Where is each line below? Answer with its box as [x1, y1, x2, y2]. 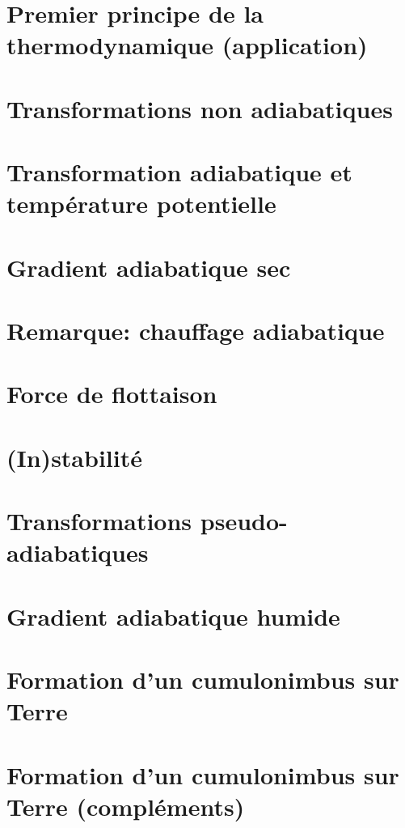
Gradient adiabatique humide [6, 599, 340, 632]
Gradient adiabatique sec [6, 250, 291, 283]
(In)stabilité [6, 440, 142, 473]
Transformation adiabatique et [6, 155, 352, 189]
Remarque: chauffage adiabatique [6, 314, 385, 347]
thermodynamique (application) [6, 28, 368, 62]
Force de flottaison [6, 377, 217, 410]
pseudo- [200, 504, 288, 537]
